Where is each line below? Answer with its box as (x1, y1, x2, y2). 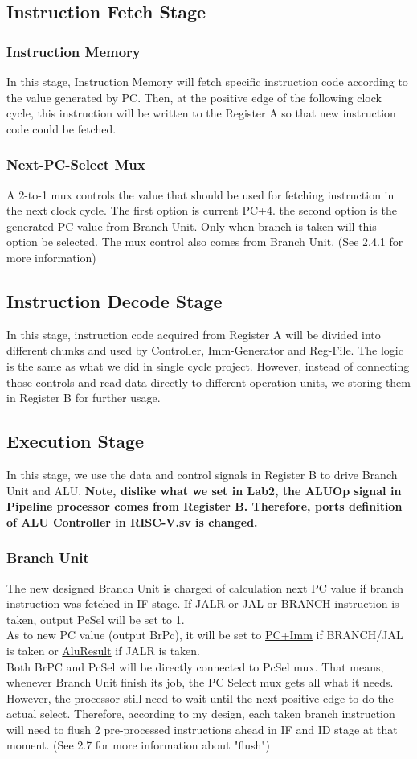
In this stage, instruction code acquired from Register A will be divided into (6, 326, 381, 343)
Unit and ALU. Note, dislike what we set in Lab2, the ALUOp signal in (6, 482, 402, 498)
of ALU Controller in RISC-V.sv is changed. (6, 513, 258, 530)
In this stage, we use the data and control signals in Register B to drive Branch (6, 466, 398, 482)
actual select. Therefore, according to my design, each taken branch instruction (6, 705, 395, 722)
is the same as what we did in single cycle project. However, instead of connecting (6, 357, 410, 374)
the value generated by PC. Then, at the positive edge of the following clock (6, 88, 382, 105)
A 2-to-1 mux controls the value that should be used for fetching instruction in (6, 186, 395, 203)
